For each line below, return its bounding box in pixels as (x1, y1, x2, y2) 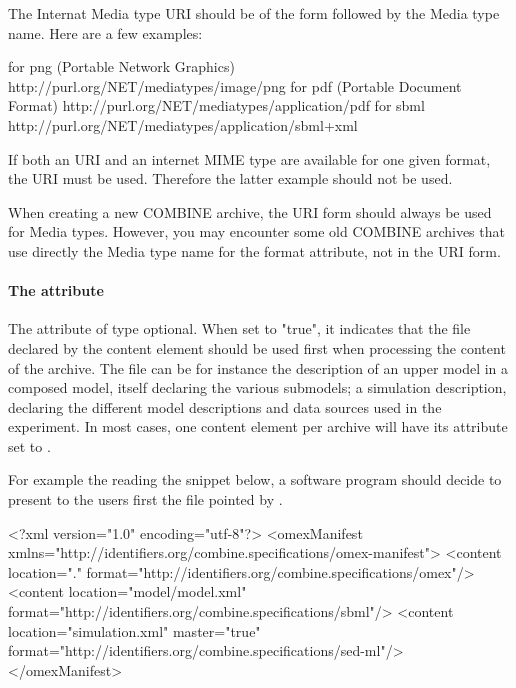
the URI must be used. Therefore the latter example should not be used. (8, 168, 453, 189)
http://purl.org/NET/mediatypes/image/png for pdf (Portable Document (8, 75, 462, 96)
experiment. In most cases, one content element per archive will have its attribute (8, 416, 508, 437)
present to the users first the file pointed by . (8, 489, 283, 510)
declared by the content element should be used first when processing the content (8, 337, 506, 358)
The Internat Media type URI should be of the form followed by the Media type (8, 3, 500, 23)
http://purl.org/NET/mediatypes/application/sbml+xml (8, 114, 358, 135)
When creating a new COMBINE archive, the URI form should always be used (8, 201, 492, 222)
